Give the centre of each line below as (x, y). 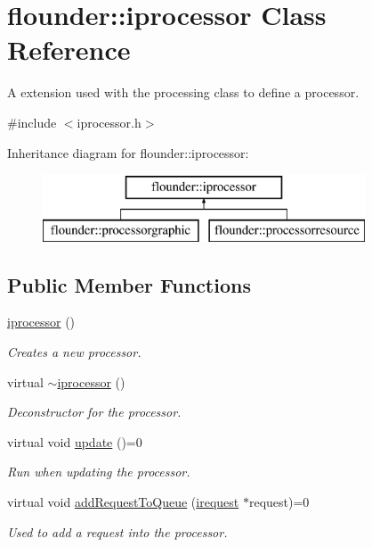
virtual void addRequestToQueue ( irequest (123, 502)
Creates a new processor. (74, 352)
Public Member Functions (129, 284)
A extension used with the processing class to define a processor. (183, 92)
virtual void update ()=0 (75, 441)
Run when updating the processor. (99, 472)
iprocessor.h (109, 122)
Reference (69, 50)
